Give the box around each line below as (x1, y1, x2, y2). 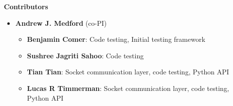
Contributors (4, 1, 48, 11)
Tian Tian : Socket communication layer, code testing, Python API (27, 67, 229, 77)
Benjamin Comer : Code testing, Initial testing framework (27, 34, 205, 44)
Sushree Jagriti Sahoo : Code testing (27, 50, 144, 60)
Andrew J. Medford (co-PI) (15, 18, 107, 28)
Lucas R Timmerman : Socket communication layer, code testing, (27, 83, 229, 93)
